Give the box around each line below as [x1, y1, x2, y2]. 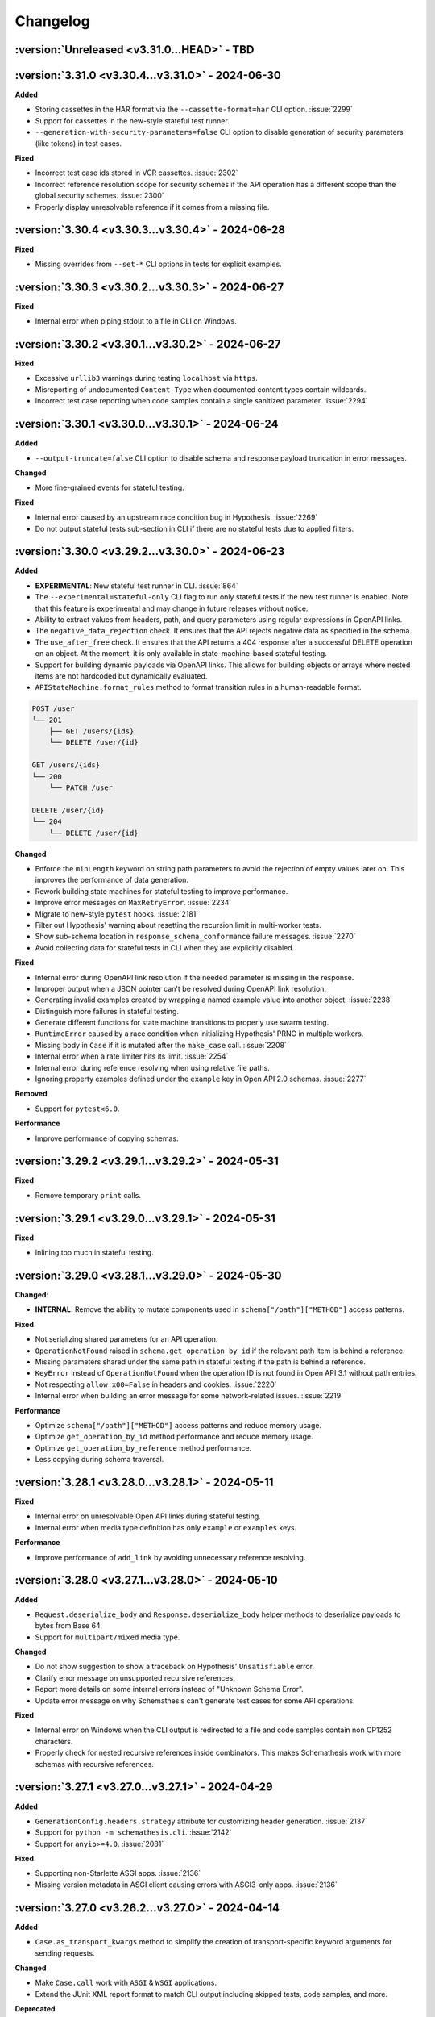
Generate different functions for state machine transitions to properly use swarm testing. [35, 1017, 329, 1028]
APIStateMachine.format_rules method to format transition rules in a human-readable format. [35, 683, 362, 692]
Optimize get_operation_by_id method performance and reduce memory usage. [35, 1432, 313, 1442]
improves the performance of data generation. [35, 875, 189, 885]
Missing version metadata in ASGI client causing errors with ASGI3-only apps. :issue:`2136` [35, 1880, 338, 1890]
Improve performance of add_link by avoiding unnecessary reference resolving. [35, 1552, 306, 1562]
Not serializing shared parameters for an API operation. [35, 1334, 218, 1344]
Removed [14, 1089, 48, 1099]
